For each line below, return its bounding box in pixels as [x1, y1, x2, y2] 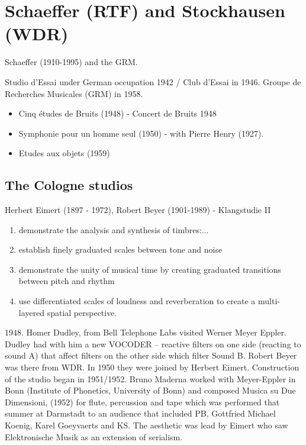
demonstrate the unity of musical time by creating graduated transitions [18, 263, 281, 275]
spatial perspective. [47, 306, 117, 318]
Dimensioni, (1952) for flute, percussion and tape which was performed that [5, 395, 280, 408]
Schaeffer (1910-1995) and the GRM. [5, 56, 138, 68]
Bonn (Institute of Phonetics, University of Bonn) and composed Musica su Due [5, 384, 296, 396]
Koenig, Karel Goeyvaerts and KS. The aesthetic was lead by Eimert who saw [5, 418, 288, 431]
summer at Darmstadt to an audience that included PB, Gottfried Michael [5, 407, 276, 420]
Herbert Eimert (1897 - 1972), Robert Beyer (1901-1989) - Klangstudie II [5, 204, 271, 216]
